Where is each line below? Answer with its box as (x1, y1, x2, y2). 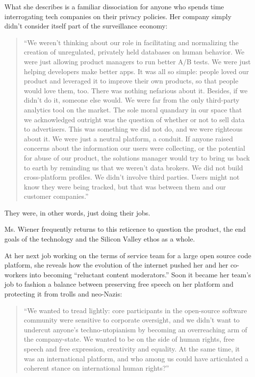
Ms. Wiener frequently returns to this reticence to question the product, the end (4, 224, 246, 234)
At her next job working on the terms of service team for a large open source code (4, 250, 252, 260)
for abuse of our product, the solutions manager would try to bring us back (24, 152, 250, 162)
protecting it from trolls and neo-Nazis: (4, 289, 122, 299)
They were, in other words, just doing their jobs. (4, 207, 151, 217)
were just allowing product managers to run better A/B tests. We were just (24, 56, 251, 66)
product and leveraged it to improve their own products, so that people (24, 76, 238, 86)
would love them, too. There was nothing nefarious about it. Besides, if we (24, 85, 248, 95)
